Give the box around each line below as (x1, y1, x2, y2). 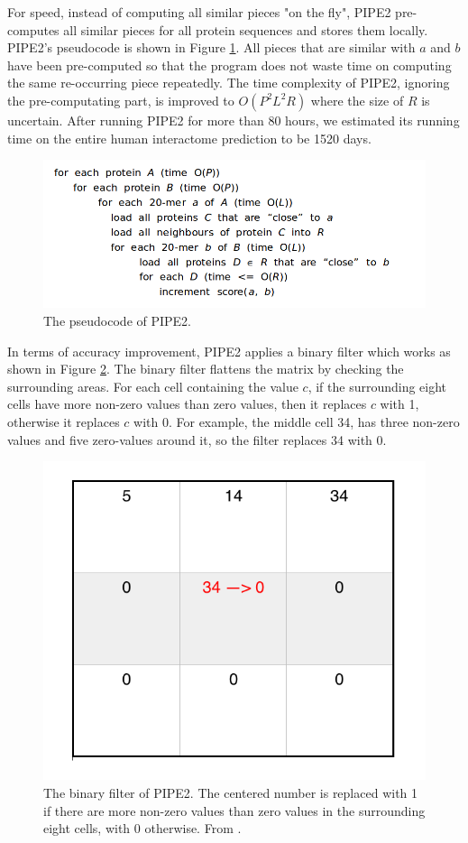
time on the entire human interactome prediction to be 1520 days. (7, 128, 372, 147)
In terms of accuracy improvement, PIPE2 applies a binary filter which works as (7, 341, 451, 360)
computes (7, 20, 60, 39)
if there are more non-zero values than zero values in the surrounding (43, 801, 426, 820)
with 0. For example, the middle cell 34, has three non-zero (133, 412, 460, 431)
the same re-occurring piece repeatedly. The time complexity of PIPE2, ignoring (7, 73, 450, 92)
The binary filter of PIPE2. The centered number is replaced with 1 (43, 783, 418, 801)
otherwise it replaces (7, 412, 120, 431)
